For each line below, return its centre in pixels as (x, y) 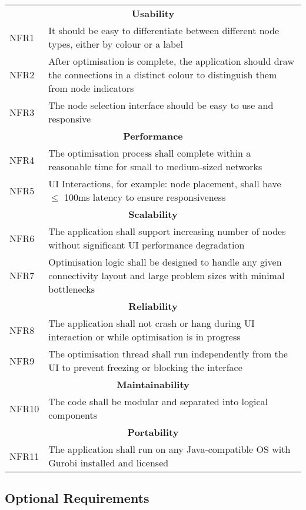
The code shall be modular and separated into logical (158, 401)
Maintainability (153, 384)
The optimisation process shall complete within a (150, 153)
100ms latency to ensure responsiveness (145, 197)
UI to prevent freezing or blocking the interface (145, 367)
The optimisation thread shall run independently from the (168, 354)
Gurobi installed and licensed (109, 463)
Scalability (153, 214)
